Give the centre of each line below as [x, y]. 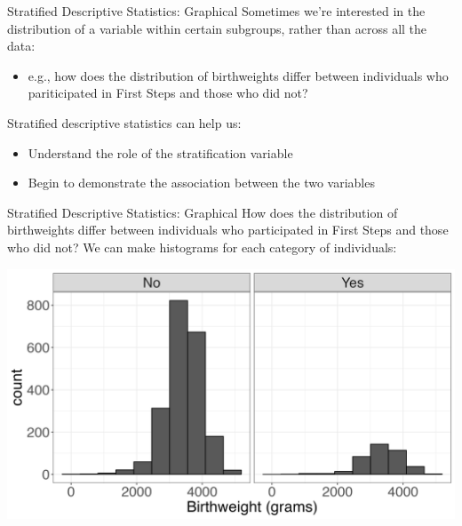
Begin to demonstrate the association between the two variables [201, 183]
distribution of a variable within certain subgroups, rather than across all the [217, 28]
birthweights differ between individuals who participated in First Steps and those [228, 230]
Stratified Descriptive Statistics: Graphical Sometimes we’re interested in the [216, 11]
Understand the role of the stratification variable [160, 152]
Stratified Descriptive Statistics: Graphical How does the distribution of [203, 212]
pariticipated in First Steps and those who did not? [168, 93]
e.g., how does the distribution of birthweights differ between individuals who [238, 75]
